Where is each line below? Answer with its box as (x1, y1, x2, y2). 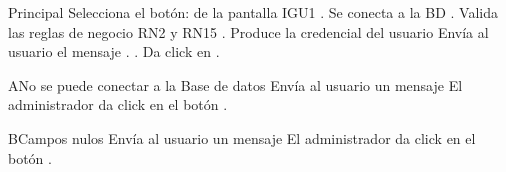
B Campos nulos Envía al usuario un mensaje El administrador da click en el (8, 127, 476, 148)
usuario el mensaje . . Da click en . (8, 41, 220, 62)
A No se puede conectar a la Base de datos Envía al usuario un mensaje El (8, 74, 463, 95)
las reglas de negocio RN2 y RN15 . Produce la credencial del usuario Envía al (8, 21, 489, 42)
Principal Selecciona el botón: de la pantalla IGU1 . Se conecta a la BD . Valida (8, 2, 498, 22)
